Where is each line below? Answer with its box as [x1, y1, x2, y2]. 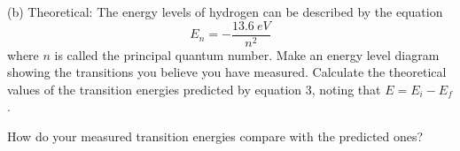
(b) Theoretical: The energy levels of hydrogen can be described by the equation [7, 3, 443, 20]
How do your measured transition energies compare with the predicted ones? [7, 127, 424, 146]
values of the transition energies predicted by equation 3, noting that [7, 79, 381, 98]
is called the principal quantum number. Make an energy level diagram [54, 45, 440, 64]
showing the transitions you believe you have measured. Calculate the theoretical [7, 63, 447, 81]
